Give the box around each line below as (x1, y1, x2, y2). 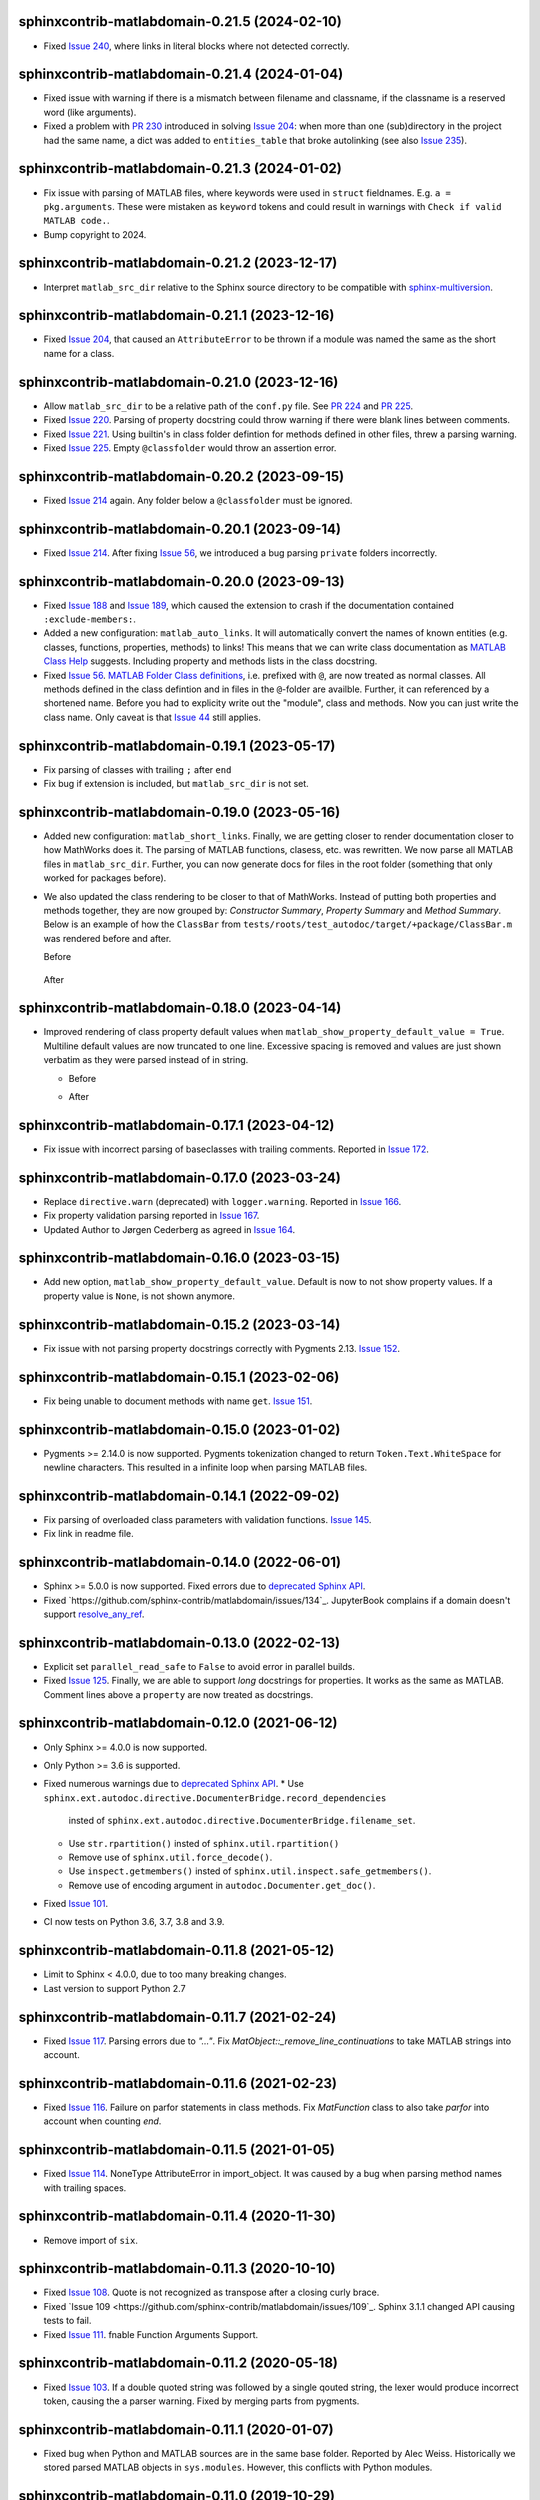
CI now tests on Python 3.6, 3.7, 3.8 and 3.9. (43, 1916, 225, 1928)
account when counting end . (43, 2115, 162, 2127)
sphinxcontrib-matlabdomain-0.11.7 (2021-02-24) (18, 2008, 337, 2025)
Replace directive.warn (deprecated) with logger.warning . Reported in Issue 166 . (43, 1195, 402, 1207)
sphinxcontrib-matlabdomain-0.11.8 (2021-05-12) (18, 1942, 335, 1959)
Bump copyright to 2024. (43, 228, 147, 240)
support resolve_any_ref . (43, 1608, 145, 1620)
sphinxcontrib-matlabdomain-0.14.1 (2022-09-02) (18, 1487, 340, 1504)
